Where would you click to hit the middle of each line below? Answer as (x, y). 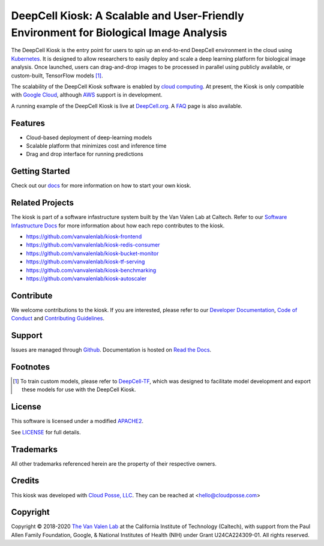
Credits (25, 481)
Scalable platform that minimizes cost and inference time (96, 145)
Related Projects (43, 203)
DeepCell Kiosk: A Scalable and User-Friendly (127, 16)
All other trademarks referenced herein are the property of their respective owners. (114, 463)
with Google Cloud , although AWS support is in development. (87, 95)
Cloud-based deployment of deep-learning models (89, 137)
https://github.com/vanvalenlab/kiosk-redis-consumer (93, 245)
